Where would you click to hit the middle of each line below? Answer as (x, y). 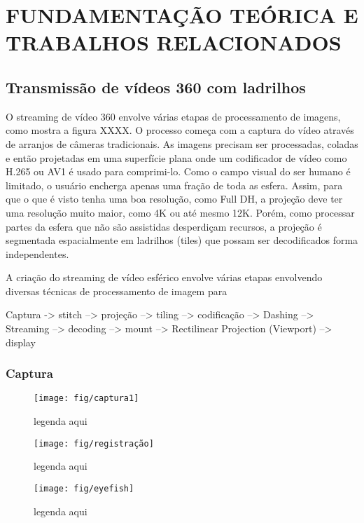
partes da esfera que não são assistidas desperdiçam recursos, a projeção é (164, 226)
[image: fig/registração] (94, 443)
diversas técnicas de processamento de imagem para (117, 291)
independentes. (37, 253)
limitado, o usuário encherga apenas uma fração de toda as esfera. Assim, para (174, 185)
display (21, 342)
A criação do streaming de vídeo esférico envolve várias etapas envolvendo (164, 277)
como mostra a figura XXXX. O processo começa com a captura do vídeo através (180, 130)
